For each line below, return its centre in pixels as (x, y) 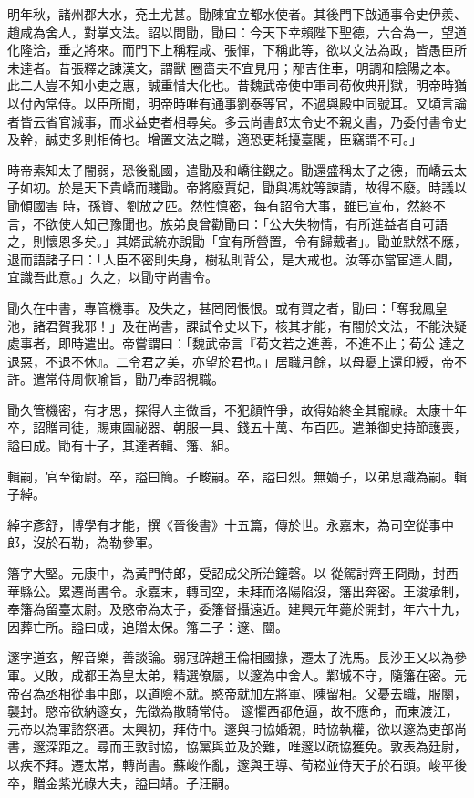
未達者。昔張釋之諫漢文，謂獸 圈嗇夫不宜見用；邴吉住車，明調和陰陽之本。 (233, 67)
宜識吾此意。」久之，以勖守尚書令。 (113, 277)
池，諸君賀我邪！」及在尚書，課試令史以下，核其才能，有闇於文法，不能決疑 (237, 325)
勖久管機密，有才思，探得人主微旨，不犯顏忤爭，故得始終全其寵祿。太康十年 (237, 409)
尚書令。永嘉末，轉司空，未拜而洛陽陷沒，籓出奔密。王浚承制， (275, 591)
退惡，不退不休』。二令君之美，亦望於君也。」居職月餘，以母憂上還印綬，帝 (231, 361)
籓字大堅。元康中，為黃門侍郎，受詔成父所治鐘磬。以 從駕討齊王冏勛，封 (227, 573)
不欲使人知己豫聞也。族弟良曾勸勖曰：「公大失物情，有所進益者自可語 (240, 223)
